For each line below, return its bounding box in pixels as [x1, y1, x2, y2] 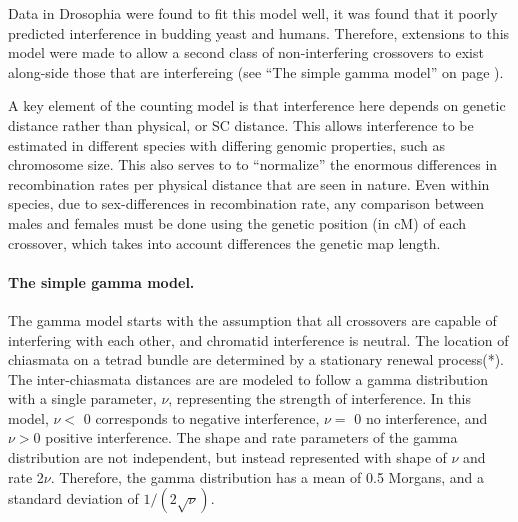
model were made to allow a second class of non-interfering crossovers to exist [8, 42, 484, 63]
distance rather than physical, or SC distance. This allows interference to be [8, 114, 474, 135]
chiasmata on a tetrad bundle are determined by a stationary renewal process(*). [8, 349, 504, 370]
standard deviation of [8, 488, 139, 509]
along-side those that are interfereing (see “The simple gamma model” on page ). [8, 61, 504, 82]
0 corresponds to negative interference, [83, 407, 320, 428]
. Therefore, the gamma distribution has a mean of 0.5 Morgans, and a [50, 466, 484, 487]
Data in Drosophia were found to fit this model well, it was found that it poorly [8, 3, 498, 23]
